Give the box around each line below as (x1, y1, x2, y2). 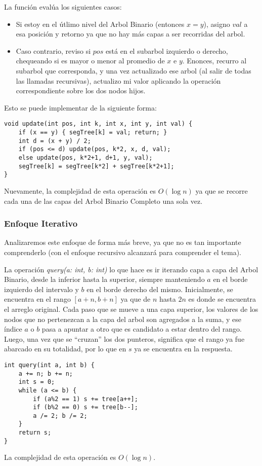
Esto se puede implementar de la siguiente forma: (4, 102, 157, 113)
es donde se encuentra (188, 294, 256, 304)
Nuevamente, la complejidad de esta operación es (4, 185, 156, 196)
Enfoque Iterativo (4, 217, 78, 230)
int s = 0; (18, 378, 55, 386)
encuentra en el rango (4, 294, 71, 304)
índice (4, 324, 22, 334)
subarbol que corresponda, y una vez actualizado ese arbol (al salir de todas (16, 65, 251, 76)
